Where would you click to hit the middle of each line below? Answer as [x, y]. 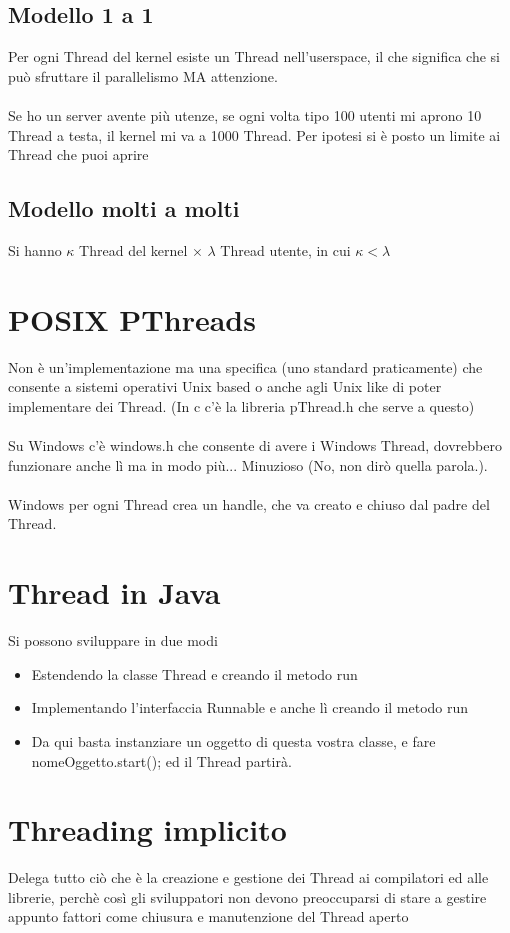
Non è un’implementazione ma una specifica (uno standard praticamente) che [245, 366]
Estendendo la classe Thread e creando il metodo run [194, 673]
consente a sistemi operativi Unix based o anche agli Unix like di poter [225, 386]
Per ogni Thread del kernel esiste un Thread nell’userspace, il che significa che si [254, 56]
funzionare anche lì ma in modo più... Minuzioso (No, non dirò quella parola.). [248, 464]
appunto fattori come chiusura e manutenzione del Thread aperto [208, 916]
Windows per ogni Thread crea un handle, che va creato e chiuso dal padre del [249, 503]
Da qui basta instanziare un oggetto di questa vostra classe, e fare [233, 740]
